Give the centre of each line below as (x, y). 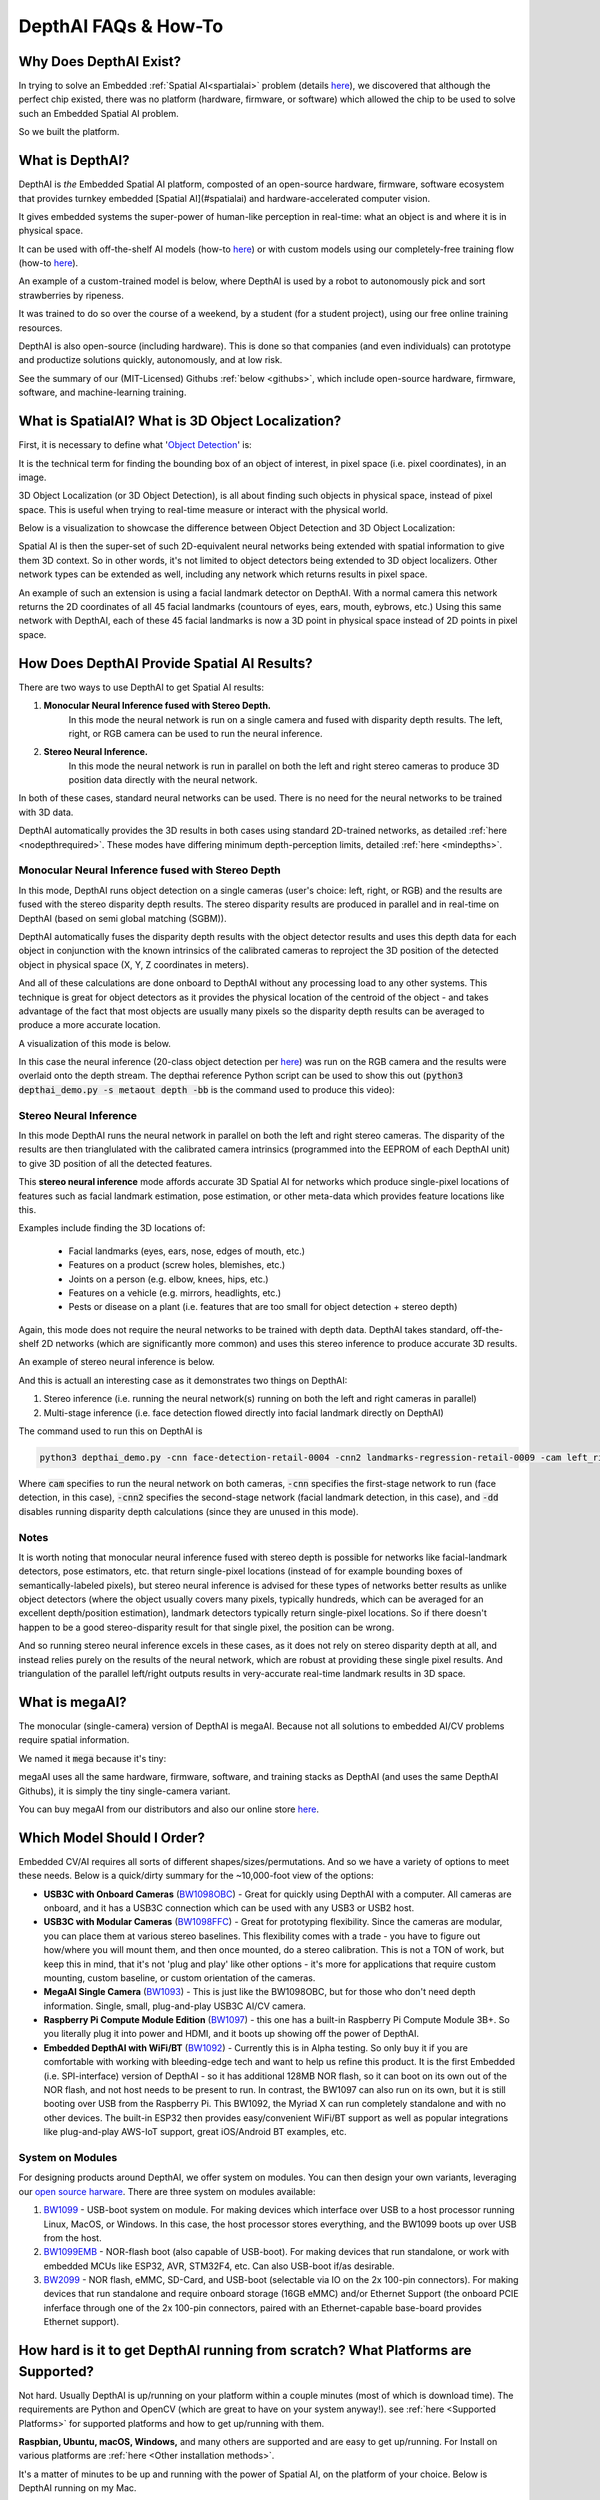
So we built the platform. (69, 132)
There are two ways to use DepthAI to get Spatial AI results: (141, 687)
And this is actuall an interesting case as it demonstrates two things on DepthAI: (183, 1380)
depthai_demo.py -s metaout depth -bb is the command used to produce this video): (206, 1089)
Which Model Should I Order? (111, 1837)
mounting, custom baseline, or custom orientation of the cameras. (179, 1977)
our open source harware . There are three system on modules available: (167, 2191)
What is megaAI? (72, 1701)
